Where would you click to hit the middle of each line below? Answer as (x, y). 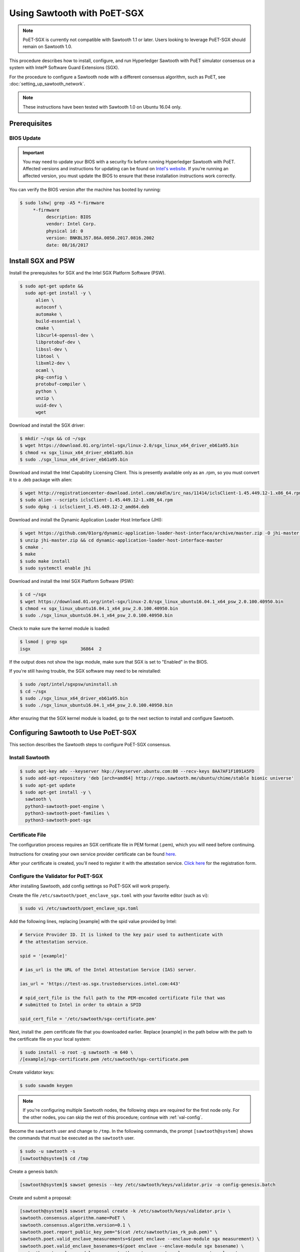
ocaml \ (45, 370)
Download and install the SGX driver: (47, 425)
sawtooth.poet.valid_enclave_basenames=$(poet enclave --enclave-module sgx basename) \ (132, 1246)
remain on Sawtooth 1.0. (47, 47)
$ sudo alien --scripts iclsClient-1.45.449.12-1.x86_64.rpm (96, 500)
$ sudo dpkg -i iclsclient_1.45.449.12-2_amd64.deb (84, 507)
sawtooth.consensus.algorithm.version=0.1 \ (75, 1225)
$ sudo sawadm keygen (46, 1085)
